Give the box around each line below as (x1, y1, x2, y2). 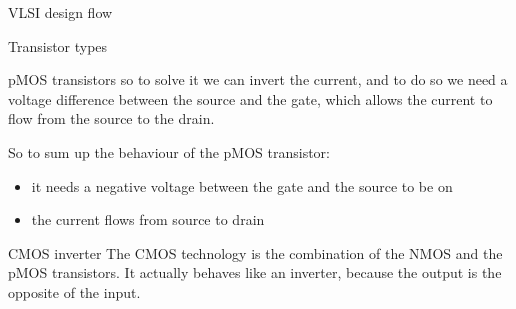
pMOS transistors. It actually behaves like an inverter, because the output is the (8, 262, 502, 283)
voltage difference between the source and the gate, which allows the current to (8, 88, 493, 109)
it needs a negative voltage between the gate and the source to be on (31, 175, 453, 196)
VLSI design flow (8, 2, 113, 22)
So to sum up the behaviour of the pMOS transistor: (8, 141, 330, 162)
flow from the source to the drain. (8, 108, 215, 129)
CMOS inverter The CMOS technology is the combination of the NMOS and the (8, 242, 503, 263)
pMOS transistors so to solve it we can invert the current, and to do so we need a (8, 69, 508, 90)
